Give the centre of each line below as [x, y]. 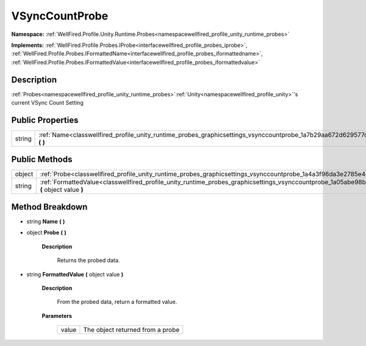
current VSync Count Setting [47, 103]
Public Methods [42, 159]
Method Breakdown [49, 207]
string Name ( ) [46, 221]
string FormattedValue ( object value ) [75, 274]
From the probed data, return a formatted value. [117, 302]
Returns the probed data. [88, 260]
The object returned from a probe [131, 330]
